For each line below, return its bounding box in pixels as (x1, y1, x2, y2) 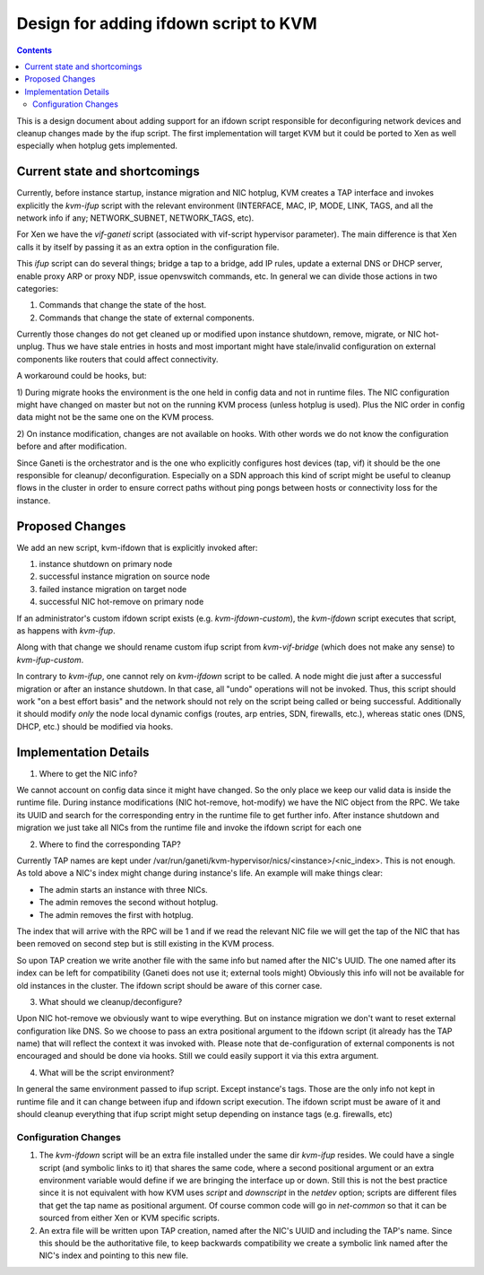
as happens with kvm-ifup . (16, 625, 116, 636)
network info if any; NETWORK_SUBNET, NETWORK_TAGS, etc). (16, 212, 255, 223)
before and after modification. (16, 441, 127, 452)
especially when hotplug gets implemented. (16, 140, 178, 152)
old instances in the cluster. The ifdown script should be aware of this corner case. (16, 980, 323, 991)
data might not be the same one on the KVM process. (16, 412, 214, 423)
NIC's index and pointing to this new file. (39, 1250, 188, 1261)
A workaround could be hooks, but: (16, 371, 147, 381)
